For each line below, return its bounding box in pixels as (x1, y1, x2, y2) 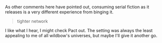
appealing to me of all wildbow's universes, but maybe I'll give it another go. (5, 33, 158, 38)
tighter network (17, 19, 48, 24)
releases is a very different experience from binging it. (5, 9, 114, 15)
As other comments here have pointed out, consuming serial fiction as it (5, 4, 149, 10)
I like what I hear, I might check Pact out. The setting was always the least (5, 28, 153, 33)
